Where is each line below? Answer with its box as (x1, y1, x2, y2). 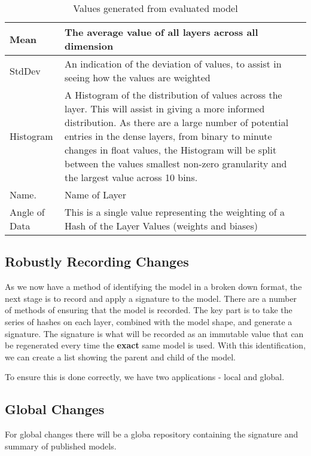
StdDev (10, 63, 41, 78)
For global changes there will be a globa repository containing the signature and (5, 428, 298, 440)
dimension (65, 39, 114, 53)
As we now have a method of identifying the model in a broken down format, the (5, 280, 302, 293)
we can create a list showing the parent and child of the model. (5, 350, 236, 363)
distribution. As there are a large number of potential (65, 115, 289, 129)
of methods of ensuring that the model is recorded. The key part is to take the (5, 304, 292, 316)
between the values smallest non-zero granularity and (65, 157, 287, 170)
